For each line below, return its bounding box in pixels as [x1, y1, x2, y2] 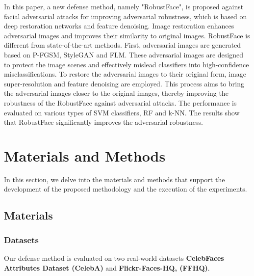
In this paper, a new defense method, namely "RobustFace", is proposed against [4, 1, 244, 11]
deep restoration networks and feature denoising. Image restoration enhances [4, 21, 234, 31]
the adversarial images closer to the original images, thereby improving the [4, 88, 229, 98]
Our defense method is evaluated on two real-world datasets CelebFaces [4, 253, 224, 263]
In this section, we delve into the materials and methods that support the [4, 174, 225, 184]
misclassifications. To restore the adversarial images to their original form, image [4, 69, 246, 79]
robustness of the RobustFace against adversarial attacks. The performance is [4, 97, 237, 108]
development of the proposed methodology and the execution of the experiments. [4, 184, 247, 194]
